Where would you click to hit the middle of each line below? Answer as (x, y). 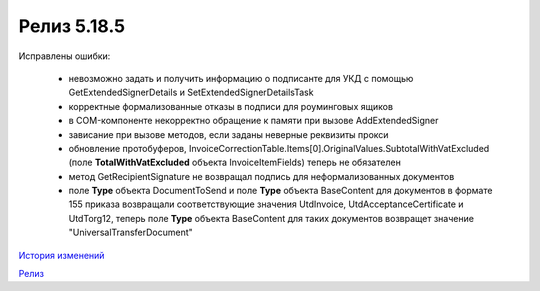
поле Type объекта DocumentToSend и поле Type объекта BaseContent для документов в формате (280, 191)
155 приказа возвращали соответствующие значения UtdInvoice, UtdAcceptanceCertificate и (266, 204)
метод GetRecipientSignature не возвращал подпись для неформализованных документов (261, 176)
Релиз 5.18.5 (71, 26)
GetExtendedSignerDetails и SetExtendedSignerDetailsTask (191, 92)
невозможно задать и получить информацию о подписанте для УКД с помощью (241, 78)
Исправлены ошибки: (64, 56)
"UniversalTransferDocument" (131, 232)
